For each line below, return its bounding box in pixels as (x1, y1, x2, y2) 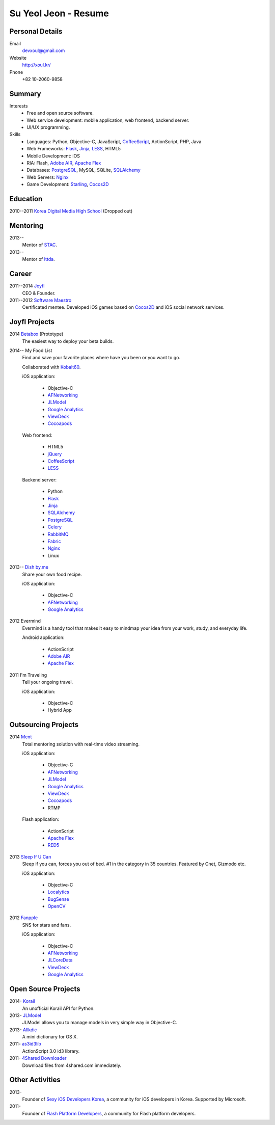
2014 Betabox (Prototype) (9, 331, 64, 337)
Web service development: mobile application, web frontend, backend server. (26, 117, 189, 123)
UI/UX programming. (26, 124, 70, 130)
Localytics (47, 889, 70, 895)
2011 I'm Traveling (9, 672, 47, 678)
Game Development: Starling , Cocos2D (26, 181, 109, 187)
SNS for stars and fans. (22, 922, 71, 928)
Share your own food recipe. (22, 571, 82, 577)
